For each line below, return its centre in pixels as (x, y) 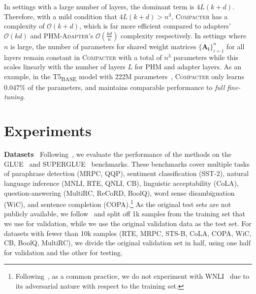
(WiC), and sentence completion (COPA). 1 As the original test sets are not (118, 203)
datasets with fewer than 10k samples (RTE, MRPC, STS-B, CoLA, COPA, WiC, (128, 233)
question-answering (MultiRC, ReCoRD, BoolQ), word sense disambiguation (119, 192)
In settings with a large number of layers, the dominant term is (99, 6)
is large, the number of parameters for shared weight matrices (103, 46)
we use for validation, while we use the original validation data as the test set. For (128, 223)
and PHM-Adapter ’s (62, 35)
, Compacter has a (200, 16)
